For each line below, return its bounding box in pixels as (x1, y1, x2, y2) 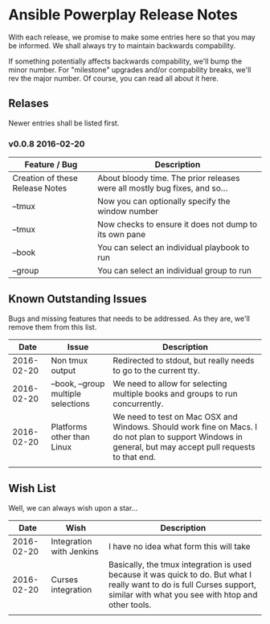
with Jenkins (51, 545, 99, 556)
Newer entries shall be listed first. (8, 118, 120, 128)
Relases (8, 96, 49, 110)
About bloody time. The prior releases (97, 173, 240, 184)
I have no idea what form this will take (108, 540, 251, 552)
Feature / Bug (24, 159, 78, 170)
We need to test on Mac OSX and (112, 411, 239, 422)
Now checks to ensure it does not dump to (97, 219, 258, 230)
